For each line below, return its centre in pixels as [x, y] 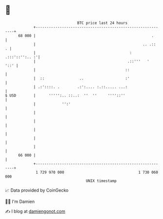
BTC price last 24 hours [102, 23]
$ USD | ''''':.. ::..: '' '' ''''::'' [65, 95]
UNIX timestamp [101, 181]
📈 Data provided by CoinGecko [37, 190]
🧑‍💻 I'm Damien [20, 201]
